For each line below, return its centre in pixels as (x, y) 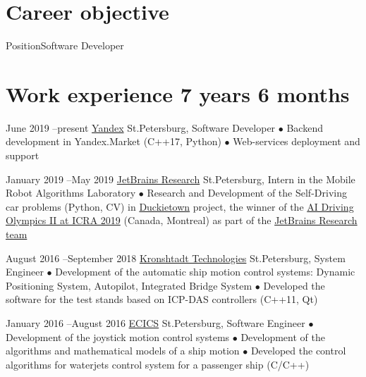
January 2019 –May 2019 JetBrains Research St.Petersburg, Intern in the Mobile (181, 179)
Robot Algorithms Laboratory (71, 193)
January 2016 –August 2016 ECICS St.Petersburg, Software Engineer (155, 322)
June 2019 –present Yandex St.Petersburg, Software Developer (141, 127)
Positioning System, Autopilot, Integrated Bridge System (129, 285)
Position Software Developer (65, 45)
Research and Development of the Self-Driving (247, 193)
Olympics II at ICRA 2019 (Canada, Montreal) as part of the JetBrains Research (182, 220)
